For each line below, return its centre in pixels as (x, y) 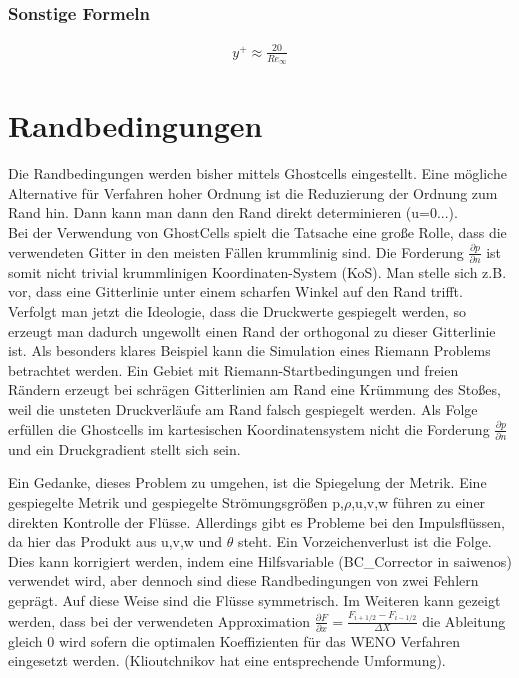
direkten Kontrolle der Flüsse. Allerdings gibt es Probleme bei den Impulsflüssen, (256, 521)
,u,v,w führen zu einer (418, 502)
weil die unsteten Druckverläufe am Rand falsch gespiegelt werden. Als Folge (243, 408)
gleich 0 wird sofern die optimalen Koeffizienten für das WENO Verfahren (234, 640)
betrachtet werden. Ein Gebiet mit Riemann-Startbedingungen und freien (233, 369)
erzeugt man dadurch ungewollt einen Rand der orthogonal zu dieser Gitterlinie (252, 330)
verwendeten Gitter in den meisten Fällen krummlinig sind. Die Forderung (236, 251)
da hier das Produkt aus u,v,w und (115, 541)
